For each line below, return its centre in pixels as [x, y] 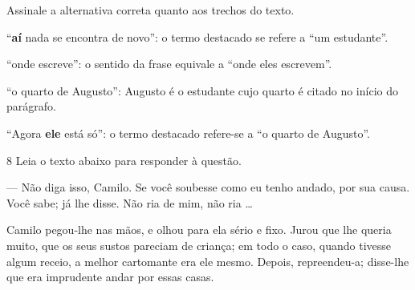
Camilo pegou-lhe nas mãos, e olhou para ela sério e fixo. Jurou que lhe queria [199, 230]
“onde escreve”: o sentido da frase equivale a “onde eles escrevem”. [169, 64]
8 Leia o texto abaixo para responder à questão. [124, 160]
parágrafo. [31, 106]
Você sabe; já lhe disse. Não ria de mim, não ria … [130, 202]
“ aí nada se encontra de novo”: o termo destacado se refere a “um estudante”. [197, 36]
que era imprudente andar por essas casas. [110, 277]
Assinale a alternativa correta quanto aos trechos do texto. [151, 10]
